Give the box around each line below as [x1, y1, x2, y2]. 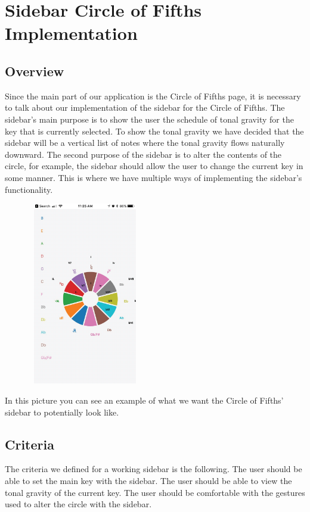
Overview [5, 61, 64, 80]
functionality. [5, 183, 53, 195]
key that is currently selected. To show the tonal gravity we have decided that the [5, 124, 304, 137]
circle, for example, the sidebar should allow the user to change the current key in [5, 160, 303, 172]
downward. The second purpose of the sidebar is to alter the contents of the [5, 148, 282, 160]
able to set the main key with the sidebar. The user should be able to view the [5, 474, 292, 487]
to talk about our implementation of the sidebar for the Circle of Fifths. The [5, 101, 285, 114]
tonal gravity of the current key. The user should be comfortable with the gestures [5, 486, 305, 498]
